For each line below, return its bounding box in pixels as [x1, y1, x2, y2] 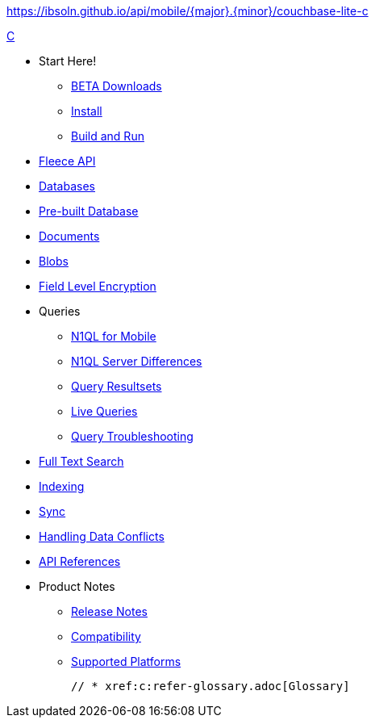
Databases [39, 179, 95, 193]
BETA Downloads [71, 79, 162, 93]
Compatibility [71, 630, 141, 643]
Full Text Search [39, 454, 124, 468]
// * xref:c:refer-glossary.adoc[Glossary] [71, 680, 350, 693]
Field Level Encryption [39, 279, 156, 293]
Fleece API [39, 154, 96, 168]
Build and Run [71, 129, 144, 143]
